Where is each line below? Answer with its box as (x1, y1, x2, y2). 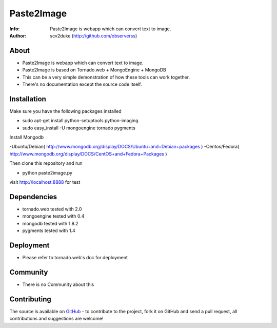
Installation (9, 94, 46, 103)
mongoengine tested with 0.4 (22, 213, 85, 219)
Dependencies (9, 192, 57, 201)
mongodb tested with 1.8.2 (22, 220, 79, 226)
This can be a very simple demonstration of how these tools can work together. (22, 74, 190, 80)
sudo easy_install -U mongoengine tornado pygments (22, 125, 135, 131)
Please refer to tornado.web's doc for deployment (22, 255, 128, 261)
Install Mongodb (9, 134, 44, 141)
